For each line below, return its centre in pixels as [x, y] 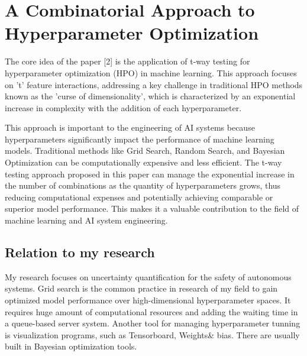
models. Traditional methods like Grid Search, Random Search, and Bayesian [145, 151]
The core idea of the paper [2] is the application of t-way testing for [127, 61]
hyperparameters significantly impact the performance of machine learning [140, 139]
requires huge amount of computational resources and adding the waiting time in [151, 311]
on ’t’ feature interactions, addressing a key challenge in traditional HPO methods [154, 84]
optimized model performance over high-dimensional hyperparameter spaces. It [148, 300]
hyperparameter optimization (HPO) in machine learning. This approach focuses [151, 72]
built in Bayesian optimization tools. [71, 346]
